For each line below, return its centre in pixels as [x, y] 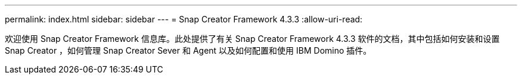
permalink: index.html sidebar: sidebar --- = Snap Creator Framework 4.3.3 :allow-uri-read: [184, 19]
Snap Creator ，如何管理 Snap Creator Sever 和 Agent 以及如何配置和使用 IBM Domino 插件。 [188, 50]
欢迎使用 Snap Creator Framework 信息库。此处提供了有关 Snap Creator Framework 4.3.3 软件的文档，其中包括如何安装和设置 [252, 39]
